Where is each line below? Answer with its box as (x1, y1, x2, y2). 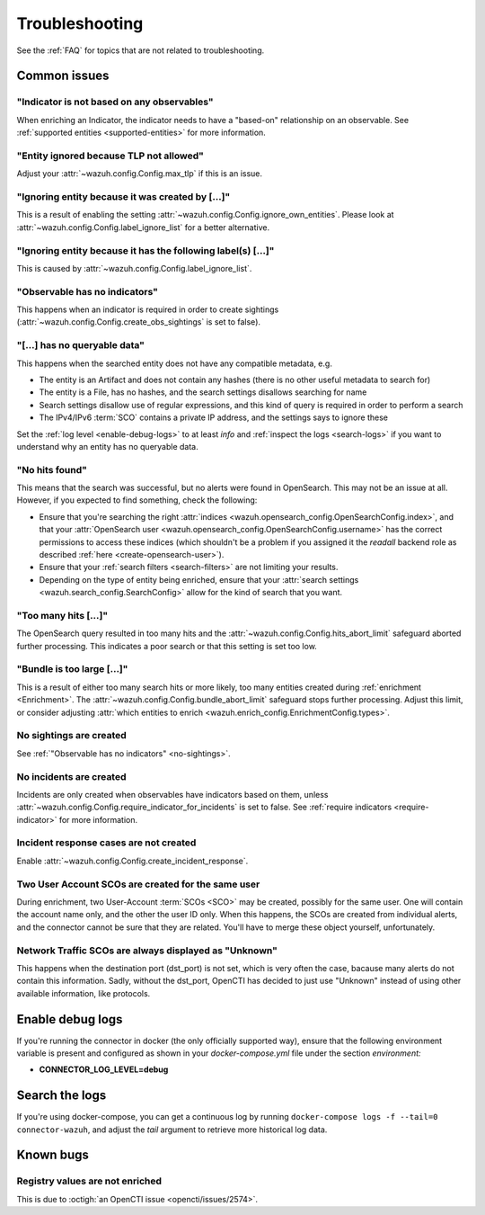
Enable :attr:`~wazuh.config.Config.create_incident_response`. (16, 855, 249, 866)
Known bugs (16, 1148, 90, 1163)
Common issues (16, 68, 110, 84)
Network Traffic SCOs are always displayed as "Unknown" (16, 944, 278, 957)
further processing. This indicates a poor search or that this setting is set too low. (16, 640, 318, 651)
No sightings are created (16, 729, 128, 742)
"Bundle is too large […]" (16, 663, 128, 675)
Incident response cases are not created (16, 836, 197, 849)
